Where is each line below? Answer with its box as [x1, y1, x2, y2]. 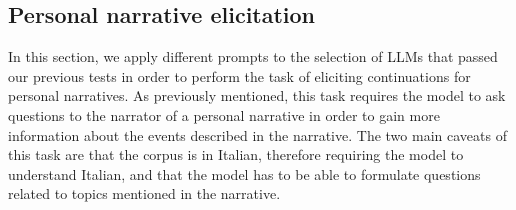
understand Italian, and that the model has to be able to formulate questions [8, 163, 481, 184]
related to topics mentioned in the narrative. [8, 183, 281, 204]
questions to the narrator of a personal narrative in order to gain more [8, 104, 440, 125]
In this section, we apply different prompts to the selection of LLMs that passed [8, 46, 498, 67]
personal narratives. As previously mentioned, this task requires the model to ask [8, 85, 506, 106]
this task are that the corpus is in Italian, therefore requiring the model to [8, 144, 464, 165]
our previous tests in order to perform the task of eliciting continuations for [8, 65, 471, 86]
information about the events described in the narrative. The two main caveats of [8, 124, 507, 145]
